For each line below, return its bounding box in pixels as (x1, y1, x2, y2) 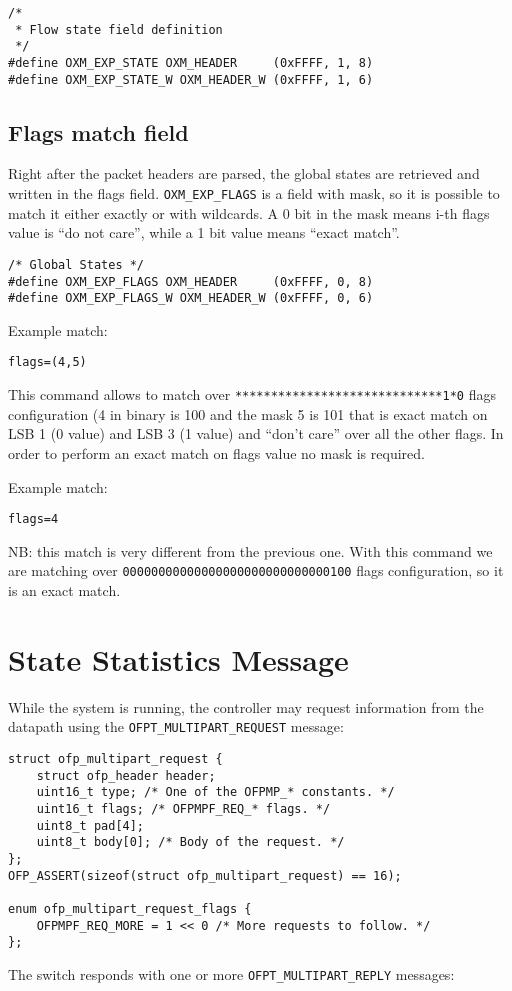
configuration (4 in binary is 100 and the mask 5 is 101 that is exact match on (8, 403, 488, 424)
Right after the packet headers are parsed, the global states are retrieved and (8, 163, 480, 184)
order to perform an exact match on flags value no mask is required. (8, 442, 425, 463)
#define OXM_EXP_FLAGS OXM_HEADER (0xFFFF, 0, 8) (8, 274, 374, 289)
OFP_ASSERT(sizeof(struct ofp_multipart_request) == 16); (8, 868, 402, 883)
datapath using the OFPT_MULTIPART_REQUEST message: (8, 716, 344, 737)
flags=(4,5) (8, 355, 87, 370)
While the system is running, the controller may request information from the (8, 696, 484, 717)
